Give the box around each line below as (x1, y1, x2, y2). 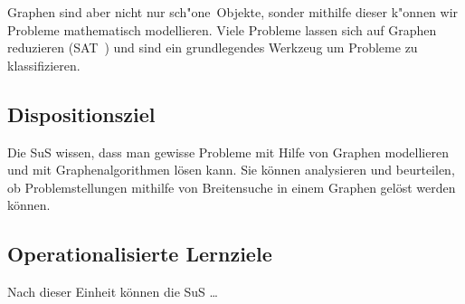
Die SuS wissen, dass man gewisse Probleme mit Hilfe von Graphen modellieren (7, 142, 449, 161)
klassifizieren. (7, 55, 81, 74)
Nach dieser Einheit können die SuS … (7, 282, 218, 301)
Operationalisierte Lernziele (7, 240, 272, 268)
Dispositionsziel (7, 100, 156, 128)
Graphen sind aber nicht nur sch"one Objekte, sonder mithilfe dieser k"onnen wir (7, 3, 459, 21)
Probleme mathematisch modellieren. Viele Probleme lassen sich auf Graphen (7, 20, 437, 39)
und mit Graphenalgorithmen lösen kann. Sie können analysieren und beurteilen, (7, 160, 455, 179)
